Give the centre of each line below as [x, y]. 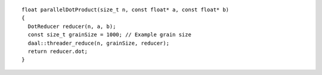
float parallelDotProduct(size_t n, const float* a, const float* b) [126, 10]
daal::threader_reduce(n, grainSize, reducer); [99, 43]
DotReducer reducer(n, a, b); [72, 26]
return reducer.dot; [58, 51]
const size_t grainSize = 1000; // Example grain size [110, 35]
